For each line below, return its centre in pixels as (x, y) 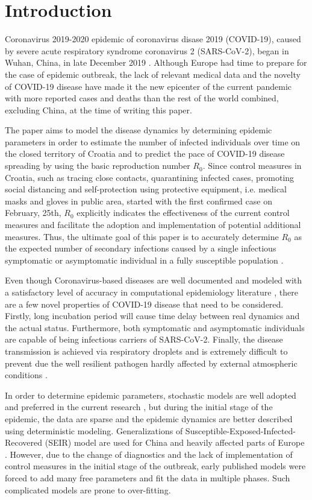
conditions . (26, 375)
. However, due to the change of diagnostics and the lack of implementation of (149, 454)
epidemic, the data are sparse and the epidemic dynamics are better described (149, 418)
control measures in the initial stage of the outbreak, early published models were (155, 466)
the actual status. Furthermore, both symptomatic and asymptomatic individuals (155, 327)
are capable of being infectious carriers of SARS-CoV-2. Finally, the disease (144, 339)
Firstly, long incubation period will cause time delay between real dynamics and (152, 316)
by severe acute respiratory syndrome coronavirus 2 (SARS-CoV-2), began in (147, 50)
